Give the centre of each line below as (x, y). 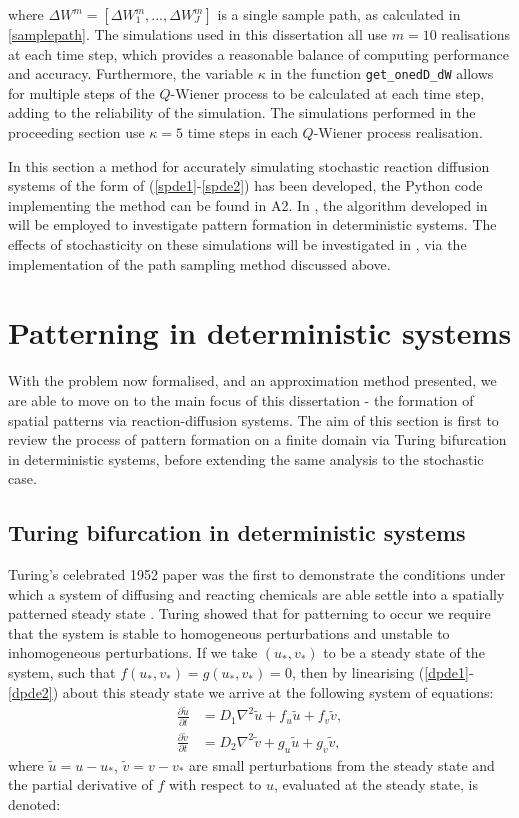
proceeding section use (76, 132)
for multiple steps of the (81, 92)
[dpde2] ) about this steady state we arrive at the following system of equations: (251, 691)
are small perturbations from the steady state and (342, 764)
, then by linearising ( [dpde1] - (382, 672)
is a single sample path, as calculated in (339, 14)
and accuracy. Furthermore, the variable (131, 73)
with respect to (215, 784)
